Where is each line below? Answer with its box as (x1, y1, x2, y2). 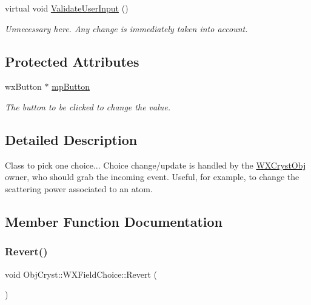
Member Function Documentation (5, 212, 223, 230)
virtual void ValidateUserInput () (5, 2, 129, 14)
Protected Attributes (5, 52, 139, 70)
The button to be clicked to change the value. (5, 100, 171, 113)
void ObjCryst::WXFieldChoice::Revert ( (5, 267, 158, 280)
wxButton (5, 80, 42, 93)
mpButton (52, 80, 90, 93)
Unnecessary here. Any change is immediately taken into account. (5, 22, 248, 35)
